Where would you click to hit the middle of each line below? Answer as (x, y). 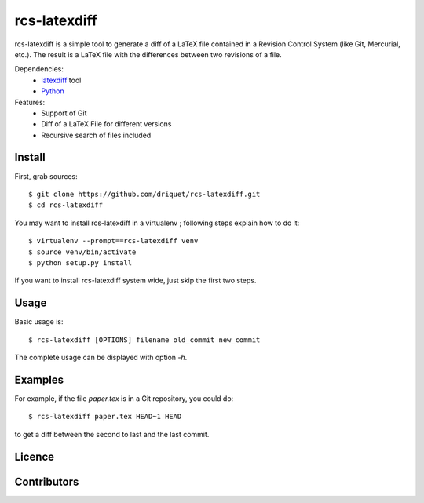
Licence (35, 456)
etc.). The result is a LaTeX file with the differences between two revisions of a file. (148, 54)
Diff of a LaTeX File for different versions (106, 124)
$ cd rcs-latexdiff (66, 205)
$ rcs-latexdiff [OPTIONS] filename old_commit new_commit (144, 340)
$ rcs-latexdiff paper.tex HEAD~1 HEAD (105, 417)
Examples (39, 379)
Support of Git (64, 113)
